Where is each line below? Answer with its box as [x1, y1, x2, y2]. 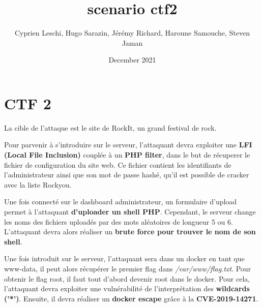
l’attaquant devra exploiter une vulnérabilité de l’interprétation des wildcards [4, 283, 250, 294]
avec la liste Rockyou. [4, 179, 72, 190]
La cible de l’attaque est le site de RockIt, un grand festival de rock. [4, 122, 217, 133]
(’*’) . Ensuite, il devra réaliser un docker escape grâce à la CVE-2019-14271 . [4, 293, 258, 303]
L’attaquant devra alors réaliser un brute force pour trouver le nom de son [4, 226, 256, 237]
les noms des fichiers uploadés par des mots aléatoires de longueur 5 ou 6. [4, 216, 233, 227]
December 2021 [108, 54, 156, 65]
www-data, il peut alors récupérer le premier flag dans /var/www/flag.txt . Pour [4, 263, 251, 273]
